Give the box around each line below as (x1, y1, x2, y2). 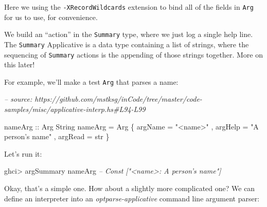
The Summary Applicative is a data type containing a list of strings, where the (4, 39, 249, 49)
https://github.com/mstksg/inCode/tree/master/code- (34, 93, 202, 104)
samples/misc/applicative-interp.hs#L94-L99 (4, 104, 146, 115)
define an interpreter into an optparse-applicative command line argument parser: (4, 193, 260, 203)
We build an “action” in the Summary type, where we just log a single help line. (4, 29, 253, 40)
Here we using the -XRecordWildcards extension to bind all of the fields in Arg (4, 2, 254, 12)
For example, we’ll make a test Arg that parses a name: (4, 76, 179, 87)
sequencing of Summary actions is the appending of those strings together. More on (4, 49, 263, 60)
